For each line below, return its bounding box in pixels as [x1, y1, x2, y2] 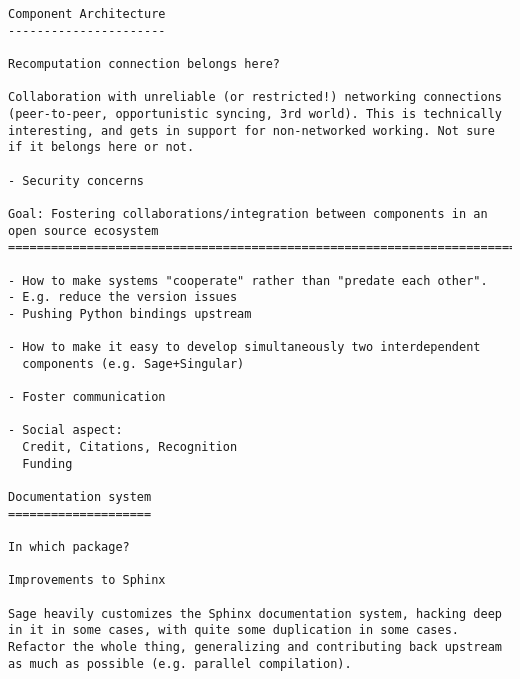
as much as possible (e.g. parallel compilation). [8, 656, 352, 671]
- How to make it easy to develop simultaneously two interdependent [8, 340, 481, 355]
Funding [22, 456, 73, 471]
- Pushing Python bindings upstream [8, 306, 252, 321]
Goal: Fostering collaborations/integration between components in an [8, 206, 488, 221]
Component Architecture [8, 7, 166, 21]
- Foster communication [8, 390, 166, 405]
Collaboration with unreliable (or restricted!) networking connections [8, 90, 502, 105]
